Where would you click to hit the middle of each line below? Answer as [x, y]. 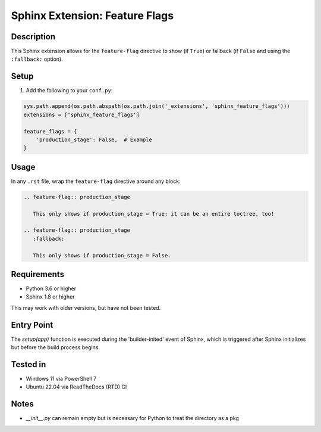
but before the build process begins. [56, 347]
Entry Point [32, 325]
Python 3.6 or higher [51, 288]
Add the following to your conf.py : [69, 91]
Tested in [29, 364]
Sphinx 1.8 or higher [50, 297]
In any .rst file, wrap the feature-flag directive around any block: [96, 181]
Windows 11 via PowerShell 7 [61, 379]
